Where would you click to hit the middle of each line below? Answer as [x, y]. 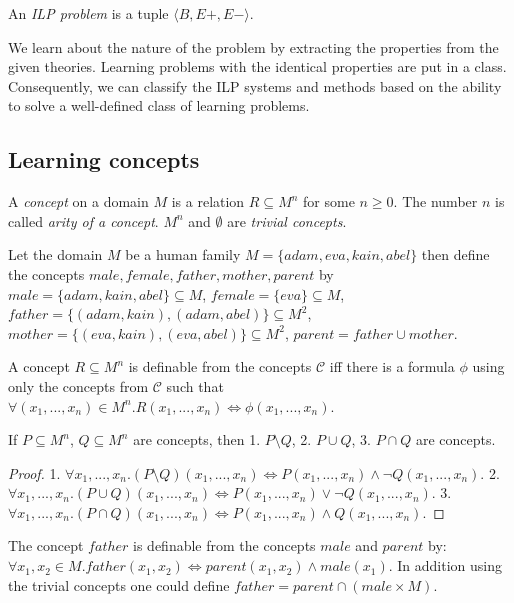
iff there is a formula [392, 366]
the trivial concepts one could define [119, 584]
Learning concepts [104, 159]
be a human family [183, 254]
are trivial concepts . [287, 220]
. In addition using [445, 565]
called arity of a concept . [83, 220]
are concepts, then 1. [197, 439]
